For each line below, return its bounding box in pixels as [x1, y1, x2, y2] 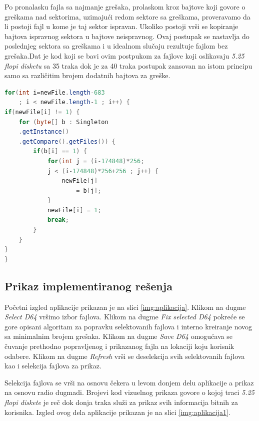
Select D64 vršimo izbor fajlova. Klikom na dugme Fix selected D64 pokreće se [4, 311, 245, 322]
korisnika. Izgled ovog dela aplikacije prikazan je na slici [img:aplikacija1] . [4, 406, 230, 417]
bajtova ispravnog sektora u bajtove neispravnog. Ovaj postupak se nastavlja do [4, 31, 249, 41]
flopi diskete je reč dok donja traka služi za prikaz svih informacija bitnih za [4, 396, 238, 407]
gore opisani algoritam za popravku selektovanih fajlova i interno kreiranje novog [4, 321, 252, 331]
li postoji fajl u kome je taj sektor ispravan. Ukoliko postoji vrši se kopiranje [4, 21, 238, 32]
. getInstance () [18, 128, 69, 136]
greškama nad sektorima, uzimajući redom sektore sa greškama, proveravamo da [4, 11, 250, 22]
